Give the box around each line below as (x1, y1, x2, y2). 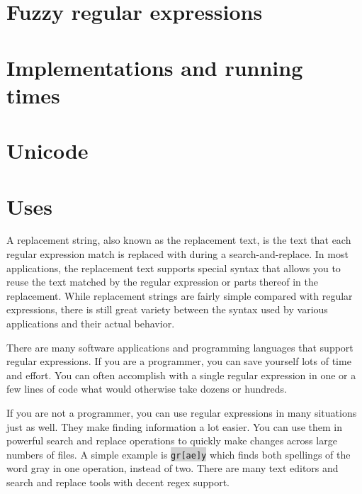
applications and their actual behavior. (6, 316, 175, 330)
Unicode (6, 136, 89, 165)
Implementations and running (6, 52, 303, 82)
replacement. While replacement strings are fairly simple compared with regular (6, 288, 353, 303)
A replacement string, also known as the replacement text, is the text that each (6, 232, 351, 247)
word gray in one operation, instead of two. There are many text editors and (6, 461, 339, 476)
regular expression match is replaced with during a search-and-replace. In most (6, 247, 349, 262)
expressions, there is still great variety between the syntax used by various (6, 302, 328, 317)
